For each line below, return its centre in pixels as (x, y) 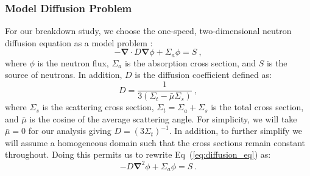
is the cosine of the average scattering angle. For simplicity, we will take (163, 118)
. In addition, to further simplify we (236, 131)
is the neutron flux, (73, 62)
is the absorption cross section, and (190, 62)
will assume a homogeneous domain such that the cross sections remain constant (155, 142)
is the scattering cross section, (98, 107)
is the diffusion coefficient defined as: (203, 75)
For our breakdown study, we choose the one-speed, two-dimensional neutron (148, 31)
